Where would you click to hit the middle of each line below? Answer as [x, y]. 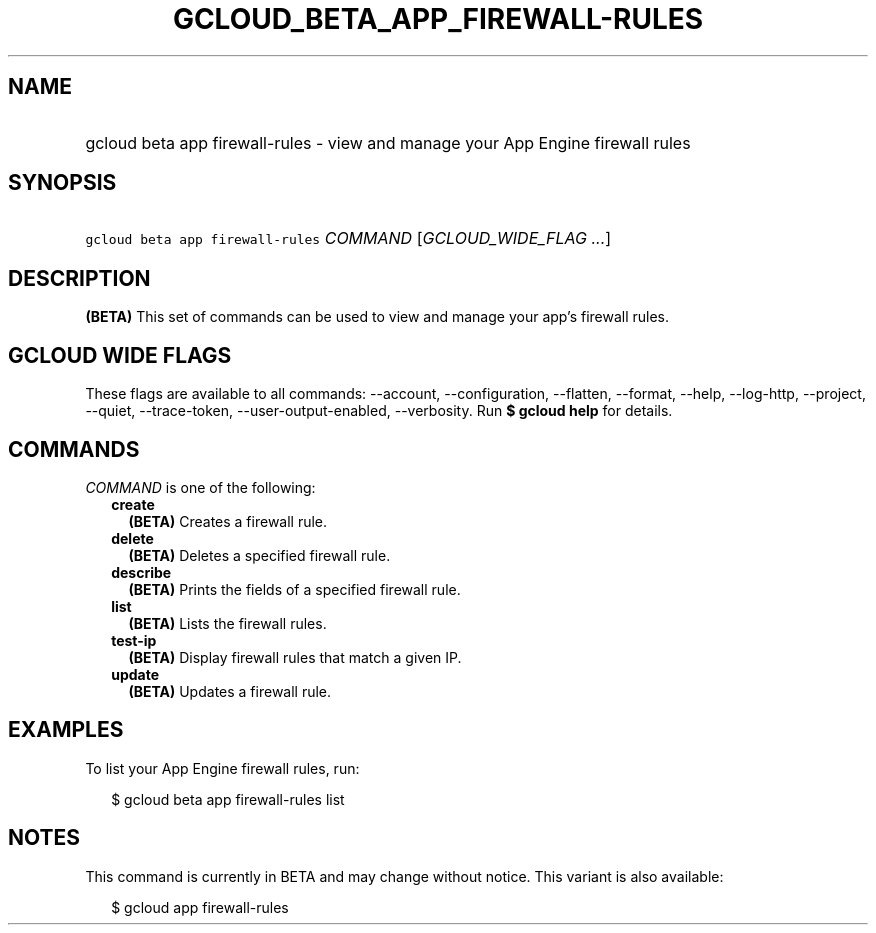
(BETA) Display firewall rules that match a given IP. [295, 657]
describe [141, 572]
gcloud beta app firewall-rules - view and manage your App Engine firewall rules [388, 142]
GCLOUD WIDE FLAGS [120, 355]
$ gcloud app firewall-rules [200, 907]
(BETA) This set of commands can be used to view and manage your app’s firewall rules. [377, 317]
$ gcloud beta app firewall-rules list [228, 799]
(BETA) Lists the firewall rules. [227, 623]
